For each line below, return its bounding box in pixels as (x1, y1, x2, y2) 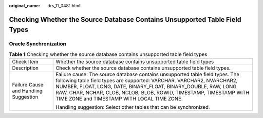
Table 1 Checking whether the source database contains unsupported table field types (9, 51, 207, 58)
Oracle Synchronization (9, 40, 67, 47)
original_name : (9, 3, 40, 8)
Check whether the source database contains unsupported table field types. (56, 65, 231, 71)
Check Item (12, 58, 38, 65)
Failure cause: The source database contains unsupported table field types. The (56, 71, 240, 78)
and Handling (12, 87, 43, 94)
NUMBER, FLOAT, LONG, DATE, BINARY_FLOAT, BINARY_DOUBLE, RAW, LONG (56, 83, 237, 90)
